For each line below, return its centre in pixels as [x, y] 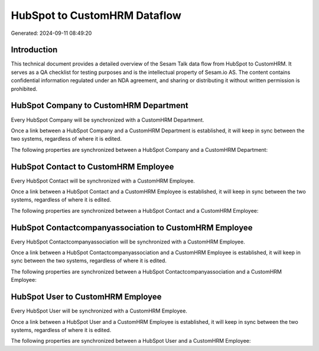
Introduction [34, 50]
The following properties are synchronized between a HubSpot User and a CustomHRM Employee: [131, 341]
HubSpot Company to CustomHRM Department [100, 105]
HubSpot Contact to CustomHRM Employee [92, 166]
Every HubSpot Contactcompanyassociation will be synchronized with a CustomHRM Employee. [128, 242]
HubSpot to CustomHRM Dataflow [96, 15]
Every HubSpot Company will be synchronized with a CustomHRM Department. [108, 120]
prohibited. [24, 89]
